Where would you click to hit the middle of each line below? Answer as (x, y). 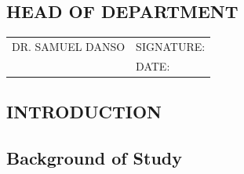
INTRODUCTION (84, 112)
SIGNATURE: (171, 46)
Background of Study (95, 158)
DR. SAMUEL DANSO (69, 46)
